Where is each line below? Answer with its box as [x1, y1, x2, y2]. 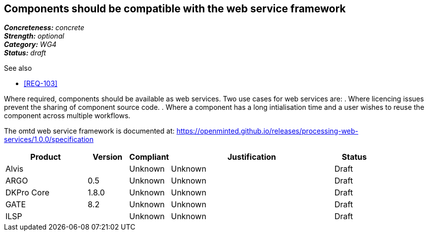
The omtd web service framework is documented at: [4, 127, 175, 136]
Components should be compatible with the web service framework [4, 2, 346, 15]
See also [4, 64, 32, 73]
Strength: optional [4, 32, 64, 41]
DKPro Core [5, 188, 49, 198]
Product [30, 152, 61, 162]
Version [93, 152, 123, 162]
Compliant [129, 152, 169, 162]
